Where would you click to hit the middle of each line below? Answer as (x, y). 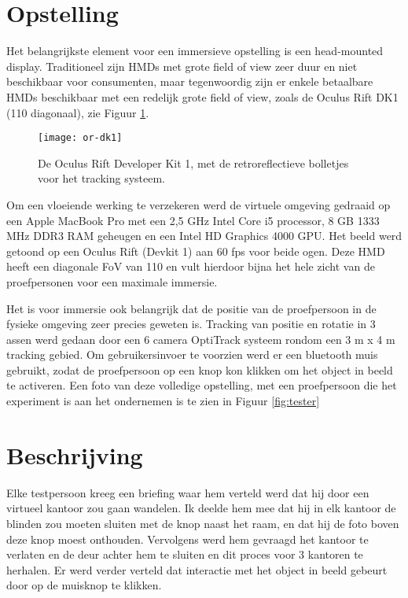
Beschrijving (75, 454)
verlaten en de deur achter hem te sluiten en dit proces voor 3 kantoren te (185, 554)
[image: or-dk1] (80, 138)
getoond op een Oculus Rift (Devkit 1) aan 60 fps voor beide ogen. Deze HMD (196, 251)
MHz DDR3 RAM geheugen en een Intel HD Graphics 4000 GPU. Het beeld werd (204, 236)
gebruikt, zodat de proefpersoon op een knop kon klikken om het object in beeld (200, 369)
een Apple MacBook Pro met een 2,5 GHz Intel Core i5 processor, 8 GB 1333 (193, 220)
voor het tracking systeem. (101, 178)
